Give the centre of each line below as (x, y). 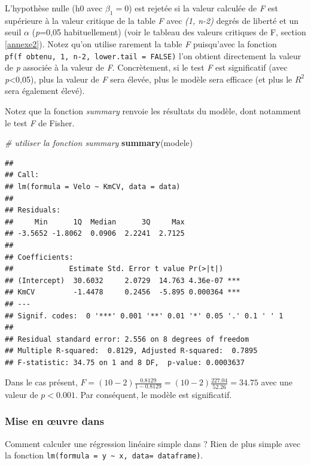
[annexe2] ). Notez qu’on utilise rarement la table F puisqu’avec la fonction (141, 43)
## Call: (22, 175)
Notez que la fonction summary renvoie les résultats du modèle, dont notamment (153, 111)
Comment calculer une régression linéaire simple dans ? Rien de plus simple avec (153, 443)
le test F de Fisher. (40, 122)
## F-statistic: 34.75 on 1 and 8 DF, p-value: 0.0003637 (125, 362)
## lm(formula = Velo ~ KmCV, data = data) (93, 186)
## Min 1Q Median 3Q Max (95, 222)
